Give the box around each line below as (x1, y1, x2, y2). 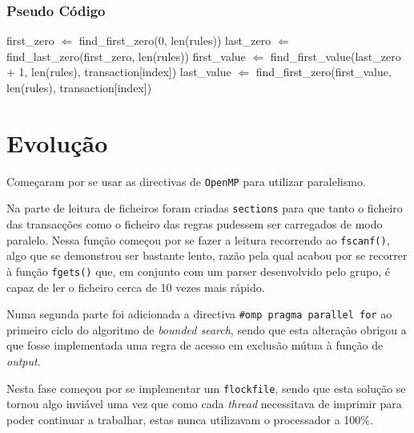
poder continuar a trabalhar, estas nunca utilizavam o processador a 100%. (6, 411, 373, 427)
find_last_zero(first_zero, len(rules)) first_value (6, 47, 246, 64)
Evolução (6, 126, 108, 159)
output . (6, 352, 41, 369)
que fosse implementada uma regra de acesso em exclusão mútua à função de (6, 337, 384, 354)
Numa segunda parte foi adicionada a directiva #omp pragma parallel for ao (6, 306, 392, 322)
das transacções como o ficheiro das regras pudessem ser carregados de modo (6, 216, 383, 233)
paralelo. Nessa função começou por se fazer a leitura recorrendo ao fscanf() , (6, 231, 390, 248)
